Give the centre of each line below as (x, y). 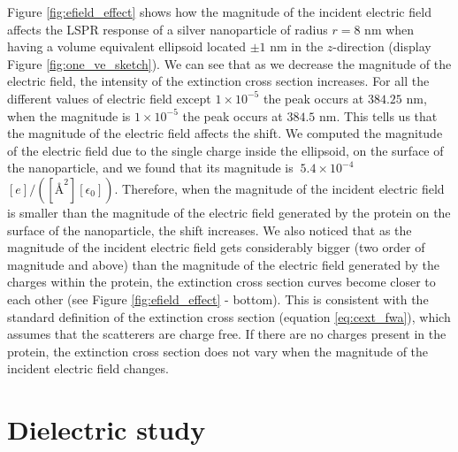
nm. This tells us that (378, 115)
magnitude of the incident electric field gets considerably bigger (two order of (216, 247)
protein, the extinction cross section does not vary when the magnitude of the (218, 351)
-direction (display (382, 46)
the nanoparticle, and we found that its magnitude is (150, 168)
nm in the (297, 46)
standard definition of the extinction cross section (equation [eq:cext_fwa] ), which (229, 316)
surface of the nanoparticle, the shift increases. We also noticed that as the (210, 230)
